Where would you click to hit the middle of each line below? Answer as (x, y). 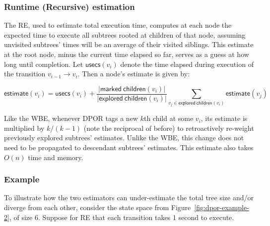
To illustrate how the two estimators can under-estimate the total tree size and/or (129, 198)
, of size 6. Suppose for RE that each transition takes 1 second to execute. (122, 217)
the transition (25, 74)
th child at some (169, 118)
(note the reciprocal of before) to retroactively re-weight (169, 128)
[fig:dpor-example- (222, 207)
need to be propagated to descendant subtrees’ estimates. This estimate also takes (129, 147)
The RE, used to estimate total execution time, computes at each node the (118, 25)
